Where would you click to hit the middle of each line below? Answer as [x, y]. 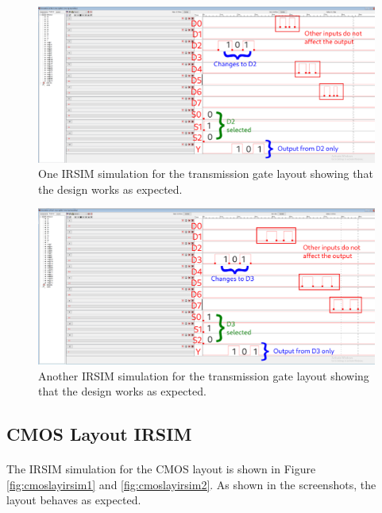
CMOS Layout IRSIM [99, 434]
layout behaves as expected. [74, 500]
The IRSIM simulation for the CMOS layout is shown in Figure [161, 469]
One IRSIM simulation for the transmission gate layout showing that [206, 174]
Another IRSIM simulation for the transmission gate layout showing [204, 375]
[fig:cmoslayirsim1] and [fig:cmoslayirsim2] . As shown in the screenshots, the [191, 484]
